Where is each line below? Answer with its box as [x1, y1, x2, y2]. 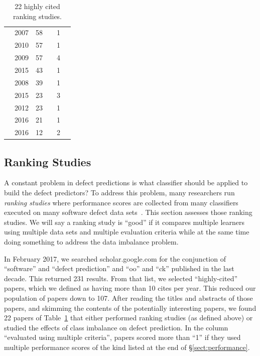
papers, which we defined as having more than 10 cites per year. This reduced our [4, 283, 256, 293]
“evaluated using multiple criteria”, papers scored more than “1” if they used [4, 332, 241, 342]
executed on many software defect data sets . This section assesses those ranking [4, 207, 252, 217]
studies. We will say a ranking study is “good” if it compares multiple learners [4, 216, 245, 227]
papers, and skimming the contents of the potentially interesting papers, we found [4, 302, 256, 313]
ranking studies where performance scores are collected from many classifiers [4, 197, 238, 207]
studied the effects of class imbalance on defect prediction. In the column [4, 322, 228, 332]
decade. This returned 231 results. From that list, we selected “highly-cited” [4, 273, 238, 283]
